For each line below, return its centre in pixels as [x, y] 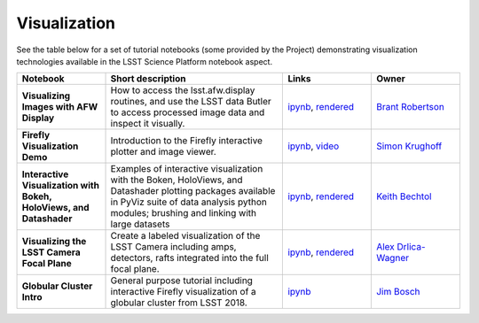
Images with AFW [60, 107]
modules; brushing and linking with [184, 213]
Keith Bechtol [404, 196]
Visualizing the [54, 242]
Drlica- [411, 247]
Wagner [393, 258]
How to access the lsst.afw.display [183, 90]
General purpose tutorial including [181, 281]
